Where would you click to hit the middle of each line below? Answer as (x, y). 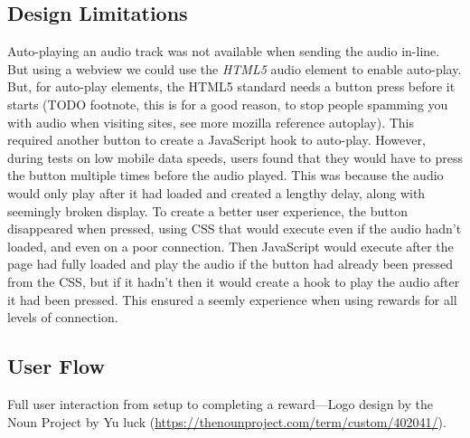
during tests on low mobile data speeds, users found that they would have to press (235, 157)
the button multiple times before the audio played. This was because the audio (226, 175)
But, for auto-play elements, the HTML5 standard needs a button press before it (231, 86)
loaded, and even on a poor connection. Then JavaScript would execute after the (230, 246)
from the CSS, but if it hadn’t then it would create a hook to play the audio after (234, 281)
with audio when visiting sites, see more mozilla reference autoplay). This (211, 122)
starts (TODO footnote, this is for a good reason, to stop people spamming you (228, 104)
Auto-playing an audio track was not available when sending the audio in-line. (224, 51)
